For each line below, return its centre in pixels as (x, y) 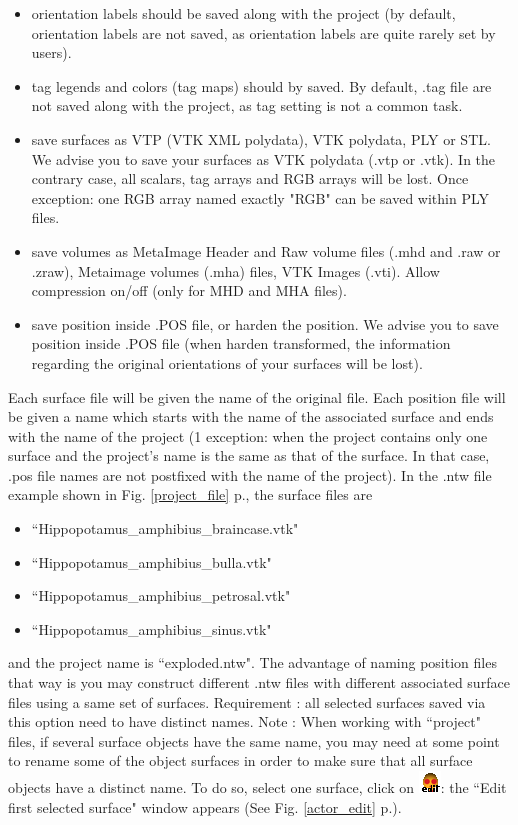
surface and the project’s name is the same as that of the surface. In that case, (249, 455)
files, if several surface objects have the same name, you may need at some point (254, 740)
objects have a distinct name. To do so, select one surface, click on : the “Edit (257, 787)
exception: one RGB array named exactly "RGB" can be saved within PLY (260, 197)
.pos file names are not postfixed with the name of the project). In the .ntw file (250, 474)
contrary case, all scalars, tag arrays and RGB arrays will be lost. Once (250, 178)
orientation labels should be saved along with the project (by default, (243, 13)
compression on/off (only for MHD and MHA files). (189, 290)
